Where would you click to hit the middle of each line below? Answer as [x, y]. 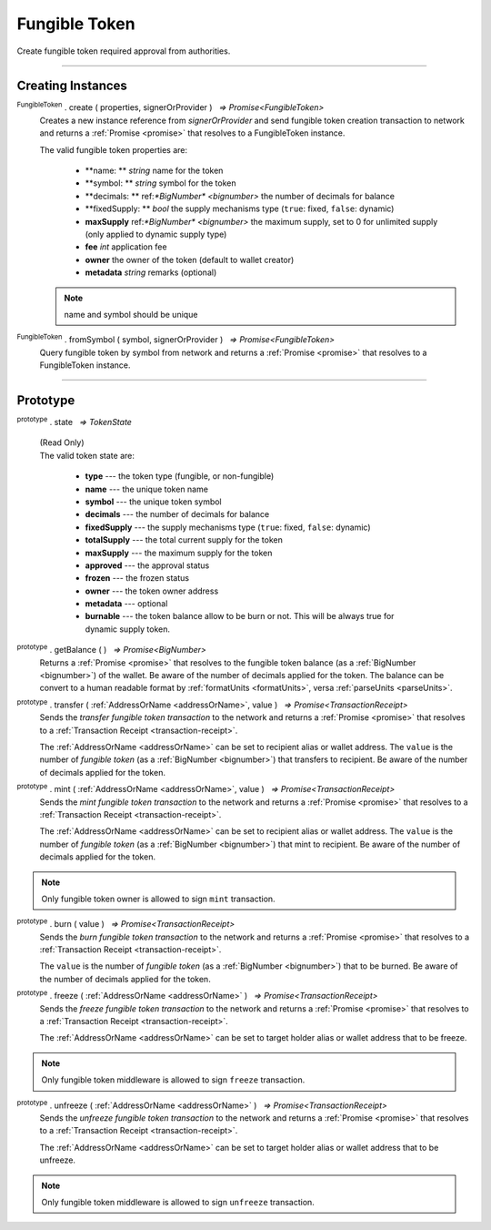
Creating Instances [72, 86]
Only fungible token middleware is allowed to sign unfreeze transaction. [178, 1202]
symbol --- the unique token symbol [153, 502]
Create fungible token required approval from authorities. [124, 51]
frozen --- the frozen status [137, 578]
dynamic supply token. [127, 629]
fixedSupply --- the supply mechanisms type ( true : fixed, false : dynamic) [228, 527]
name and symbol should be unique [131, 314]
